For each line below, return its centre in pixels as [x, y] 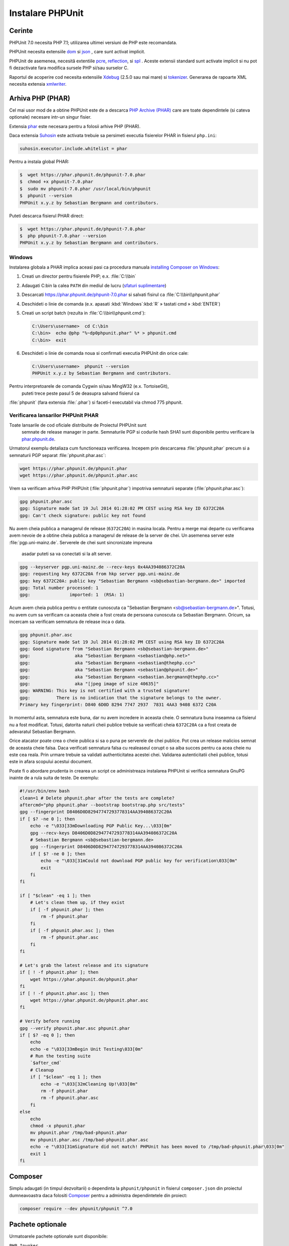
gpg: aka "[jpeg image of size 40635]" [89, 684]
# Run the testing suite [60, 1056]
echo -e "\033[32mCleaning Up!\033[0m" [89, 1084]
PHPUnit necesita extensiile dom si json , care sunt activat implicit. [77, 52]
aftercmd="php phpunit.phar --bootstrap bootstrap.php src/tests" [102, 805]
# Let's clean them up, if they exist [77, 903]
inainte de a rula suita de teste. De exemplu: [54, 778]
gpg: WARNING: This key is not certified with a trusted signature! [105, 691]
